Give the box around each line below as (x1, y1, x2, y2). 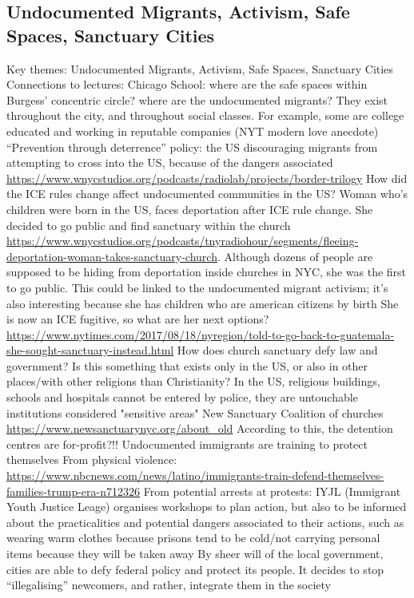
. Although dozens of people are (217, 248, 373, 264)
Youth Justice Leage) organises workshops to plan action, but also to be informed (6, 498, 407, 515)
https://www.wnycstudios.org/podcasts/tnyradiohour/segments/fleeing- (6, 232, 359, 249)
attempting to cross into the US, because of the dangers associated (6, 154, 333, 171)
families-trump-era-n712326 (6, 482, 140, 499)
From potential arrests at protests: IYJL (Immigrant (143, 482, 401, 499)
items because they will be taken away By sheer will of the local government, (6, 545, 384, 561)
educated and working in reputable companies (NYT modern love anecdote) (6, 122, 379, 139)
